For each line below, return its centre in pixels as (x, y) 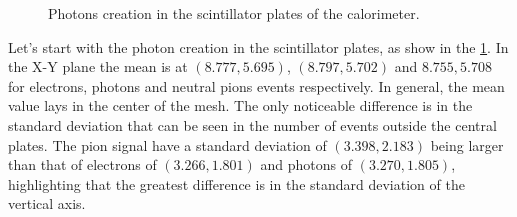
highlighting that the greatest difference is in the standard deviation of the (236, 183)
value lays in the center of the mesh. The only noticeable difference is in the (240, 105)
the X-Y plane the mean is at (98, 66)
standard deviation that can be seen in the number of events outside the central (252, 124)
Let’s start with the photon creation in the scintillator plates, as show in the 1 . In (258, 46)
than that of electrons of (82, 164)
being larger (467, 144)
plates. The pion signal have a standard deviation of (167, 144)
